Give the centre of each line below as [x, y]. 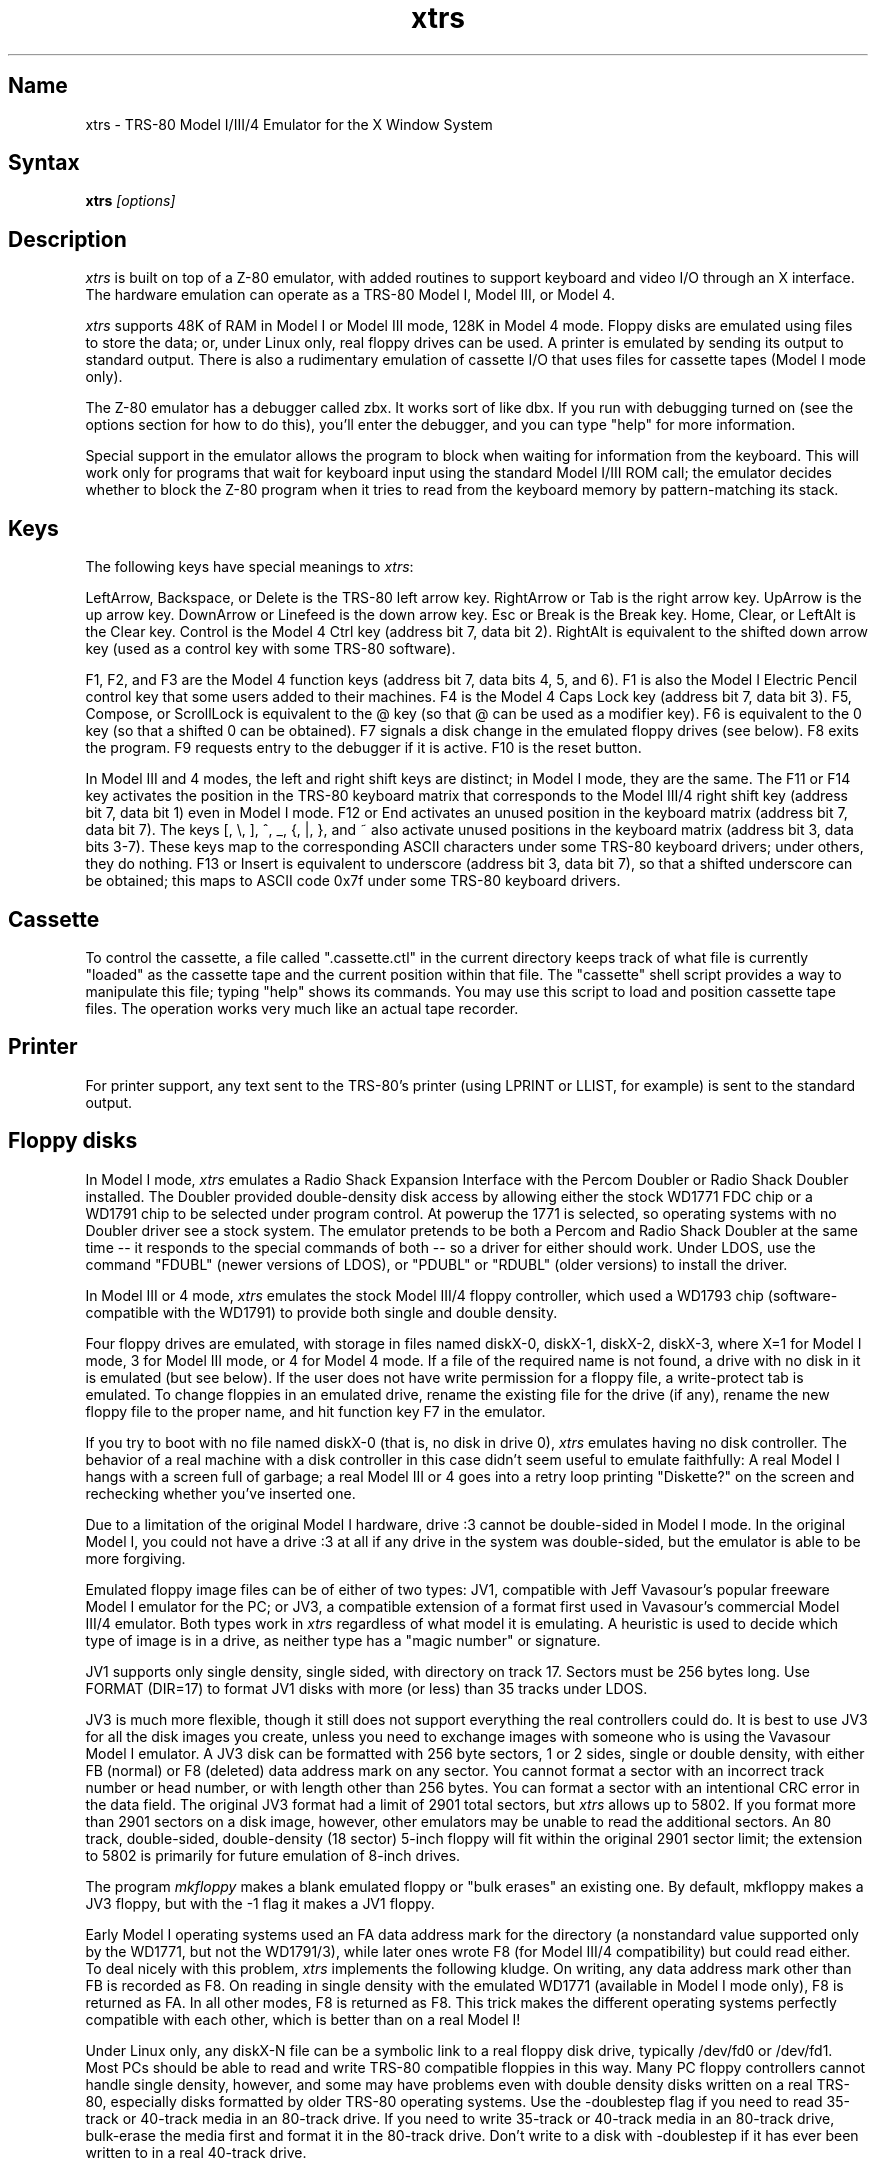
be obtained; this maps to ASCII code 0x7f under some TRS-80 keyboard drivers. [353, 881]
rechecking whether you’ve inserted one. [220, 1493]
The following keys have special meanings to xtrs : [249, 567]
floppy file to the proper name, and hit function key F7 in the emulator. [315, 1411]
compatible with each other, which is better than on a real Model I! [303, 2019]
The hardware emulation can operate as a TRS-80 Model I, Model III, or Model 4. [350, 295]
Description [67, 239]
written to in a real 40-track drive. [196, 2152]
